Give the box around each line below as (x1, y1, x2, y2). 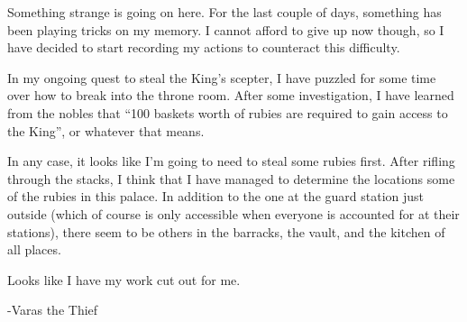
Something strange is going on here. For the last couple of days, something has (7, 3, 442, 21)
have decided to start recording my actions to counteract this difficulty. (7, 38, 400, 57)
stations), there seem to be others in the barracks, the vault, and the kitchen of (7, 222, 445, 241)
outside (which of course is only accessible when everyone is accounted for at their (7, 204, 460, 223)
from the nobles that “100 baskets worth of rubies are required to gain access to (7, 103, 448, 122)
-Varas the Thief (7, 300, 98, 319)
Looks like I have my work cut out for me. (7, 270, 241, 289)
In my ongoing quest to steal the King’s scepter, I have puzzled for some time (7, 68, 436, 87)
